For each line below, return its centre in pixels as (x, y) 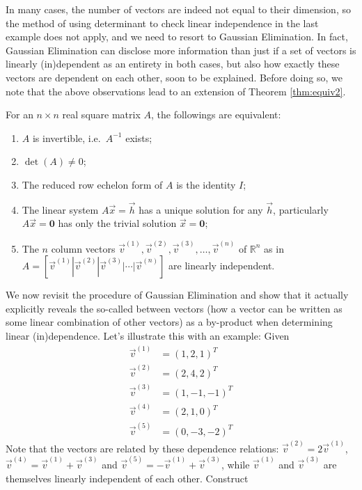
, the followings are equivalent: (216, 114)
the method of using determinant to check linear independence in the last (162, 23)
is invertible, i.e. (66, 137)
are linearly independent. (222, 266)
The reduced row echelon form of (92, 184)
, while (235, 464)
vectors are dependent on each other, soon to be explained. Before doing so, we (174, 77)
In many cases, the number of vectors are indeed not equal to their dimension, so (178, 9)
